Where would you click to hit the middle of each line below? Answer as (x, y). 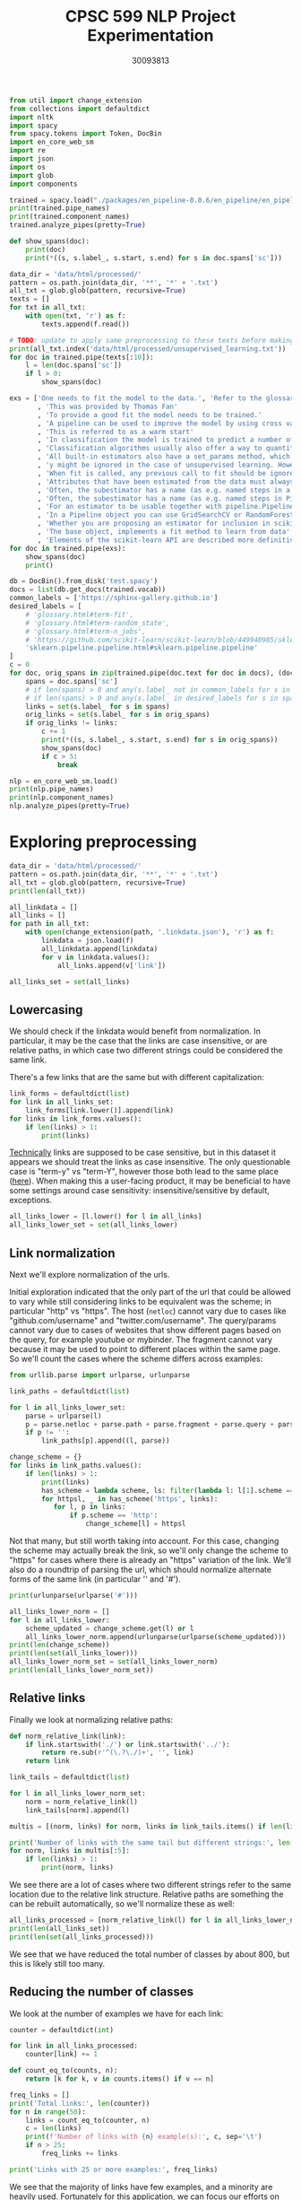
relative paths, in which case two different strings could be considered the (146, 1051)
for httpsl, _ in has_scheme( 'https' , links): (130, 1499)
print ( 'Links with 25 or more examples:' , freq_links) (114, 2169)
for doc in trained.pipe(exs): (68, 548)
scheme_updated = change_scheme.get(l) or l (110, 1628)
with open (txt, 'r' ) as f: (76, 316)
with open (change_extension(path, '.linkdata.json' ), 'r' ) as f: (150, 932)
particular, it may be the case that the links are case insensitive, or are (138, 1041)
